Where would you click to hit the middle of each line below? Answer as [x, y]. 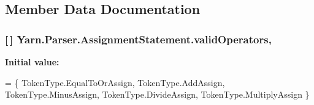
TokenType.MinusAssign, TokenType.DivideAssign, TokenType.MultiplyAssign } [157, 94]
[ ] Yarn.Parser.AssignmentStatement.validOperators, [138, 39]
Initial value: [32, 62]
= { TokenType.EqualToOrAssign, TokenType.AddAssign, [115, 82]
